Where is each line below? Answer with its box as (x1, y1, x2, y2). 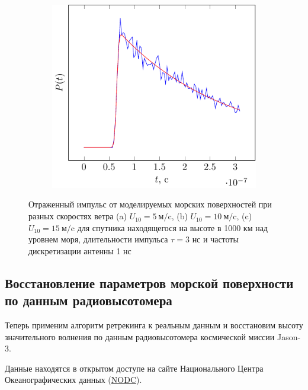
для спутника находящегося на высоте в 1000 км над (77, 221, 268, 234)
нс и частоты (192, 233, 239, 245)
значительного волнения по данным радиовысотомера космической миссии (5, 330, 275, 343)
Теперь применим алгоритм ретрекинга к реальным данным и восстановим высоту (5, 319, 303, 331)
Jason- (277, 330, 301, 343)
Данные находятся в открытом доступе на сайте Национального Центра (5, 362, 264, 374)
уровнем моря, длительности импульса (28, 233, 168, 245)
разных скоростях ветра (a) (28, 210, 127, 222)
